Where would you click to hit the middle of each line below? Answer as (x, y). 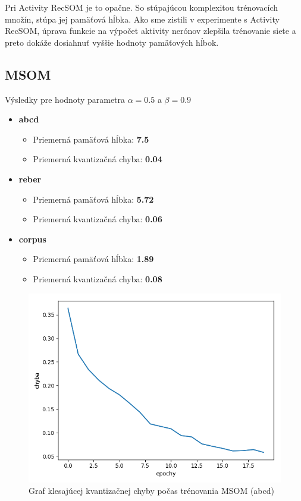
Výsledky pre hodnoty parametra (65, 99)
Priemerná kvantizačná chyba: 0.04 (98, 159)
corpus (32, 239)
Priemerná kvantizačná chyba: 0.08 (98, 278)
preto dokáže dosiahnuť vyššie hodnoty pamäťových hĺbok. (112, 42)
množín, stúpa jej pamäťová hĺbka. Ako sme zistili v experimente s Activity (142, 19)
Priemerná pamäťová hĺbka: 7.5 (91, 139)
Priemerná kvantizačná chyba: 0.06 (98, 219)
